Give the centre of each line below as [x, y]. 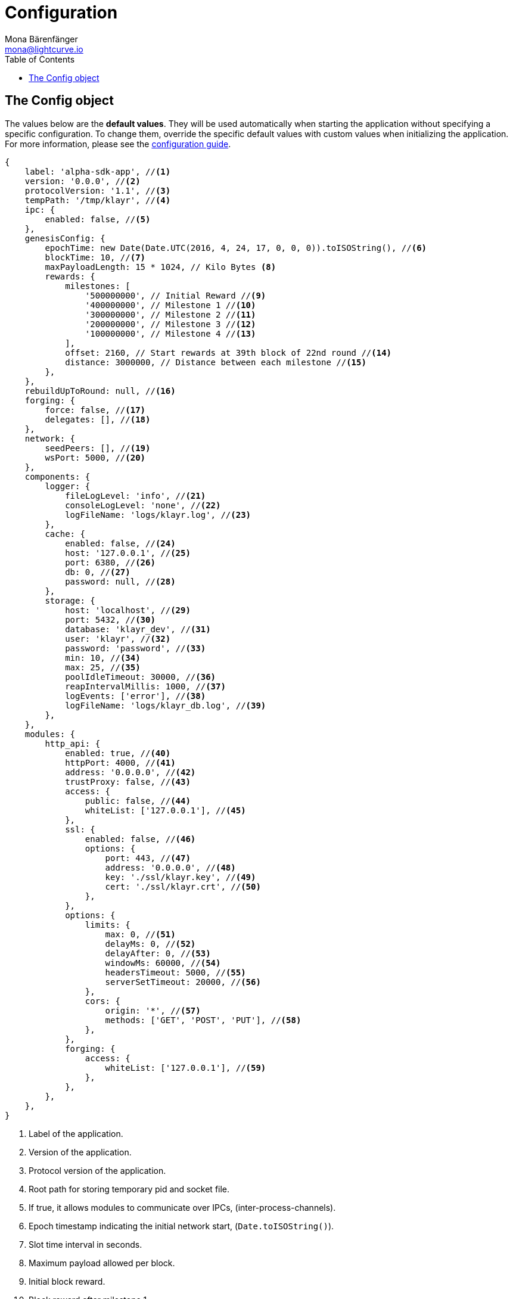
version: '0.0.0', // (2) [83, 181]
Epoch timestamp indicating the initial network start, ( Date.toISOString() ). [181, 1226]
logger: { [68, 486]
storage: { [70, 600]
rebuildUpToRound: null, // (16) [100, 391]
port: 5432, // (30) [110, 619]
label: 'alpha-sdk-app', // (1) [98, 171]
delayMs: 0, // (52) [150, 944]
